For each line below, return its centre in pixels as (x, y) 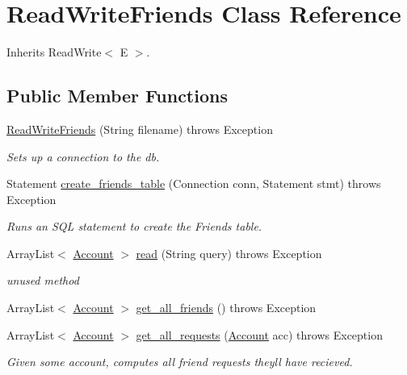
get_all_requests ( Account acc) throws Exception (259, 334)
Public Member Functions (117, 96)
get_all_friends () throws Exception (226, 308)
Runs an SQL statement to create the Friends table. (134, 226)
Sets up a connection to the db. (83, 156)
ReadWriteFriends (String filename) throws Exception (140, 129)
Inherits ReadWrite (54, 52)
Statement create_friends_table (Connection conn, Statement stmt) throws (194, 183)
